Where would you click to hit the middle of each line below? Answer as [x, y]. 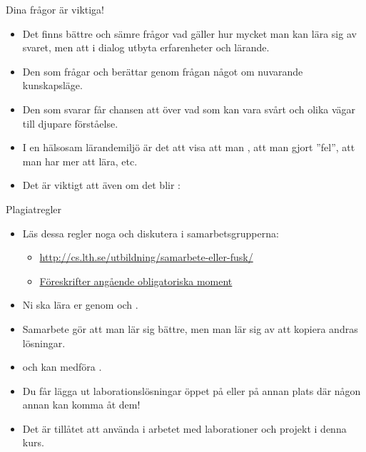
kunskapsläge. [52, 85]
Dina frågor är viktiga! [55, 9]
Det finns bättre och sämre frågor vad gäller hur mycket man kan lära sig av [189, 33]
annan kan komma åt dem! [81, 405]
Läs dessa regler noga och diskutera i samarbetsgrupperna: [151, 233]
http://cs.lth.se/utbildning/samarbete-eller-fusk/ [146, 257]
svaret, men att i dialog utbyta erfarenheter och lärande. [146, 47]
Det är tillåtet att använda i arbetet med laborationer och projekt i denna [184, 428]
